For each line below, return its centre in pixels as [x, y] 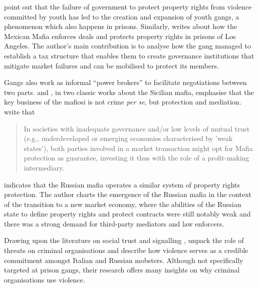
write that [20, 111]
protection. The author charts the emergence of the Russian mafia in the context [128, 194]
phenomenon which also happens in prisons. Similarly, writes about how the [120, 26]
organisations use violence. [45, 279]
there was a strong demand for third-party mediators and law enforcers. [114, 223]
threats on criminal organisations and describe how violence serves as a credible [126, 250]
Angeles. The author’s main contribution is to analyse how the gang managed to [127, 46]
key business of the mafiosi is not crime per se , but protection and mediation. [123, 102]
